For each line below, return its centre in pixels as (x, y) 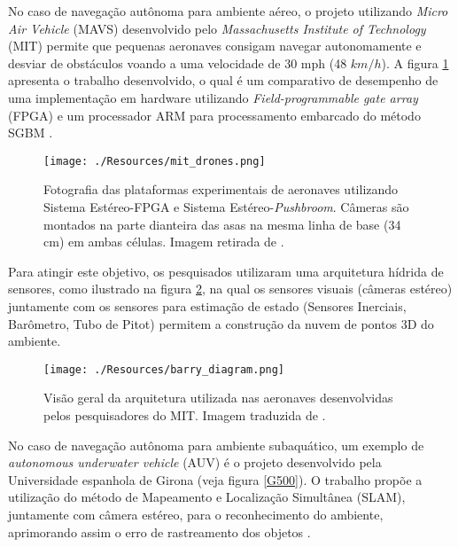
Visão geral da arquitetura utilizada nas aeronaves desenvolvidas (218, 398)
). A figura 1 (415, 63)
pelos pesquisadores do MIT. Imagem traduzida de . (185, 415)
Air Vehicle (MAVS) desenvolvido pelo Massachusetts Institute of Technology (217, 28)
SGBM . (31, 133)
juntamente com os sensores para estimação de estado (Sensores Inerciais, (207, 305)
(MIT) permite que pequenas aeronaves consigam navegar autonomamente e (215, 46)
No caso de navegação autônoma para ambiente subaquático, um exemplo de (216, 445)
